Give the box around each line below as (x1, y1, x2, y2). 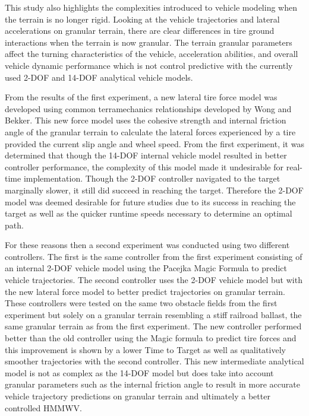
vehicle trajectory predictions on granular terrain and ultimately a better (5, 390, 270, 402)
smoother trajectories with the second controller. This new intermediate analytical (5, 355, 304, 367)
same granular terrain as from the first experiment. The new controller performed (5, 320, 302, 332)
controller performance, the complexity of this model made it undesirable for (5, 160, 284, 173)
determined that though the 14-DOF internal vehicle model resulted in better (5, 149, 287, 161)
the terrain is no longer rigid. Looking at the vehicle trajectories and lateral (5, 12, 280, 25)
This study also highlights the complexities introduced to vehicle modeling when (5, 1, 297, 13)
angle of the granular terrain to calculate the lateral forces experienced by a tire (5, 125, 296, 138)
